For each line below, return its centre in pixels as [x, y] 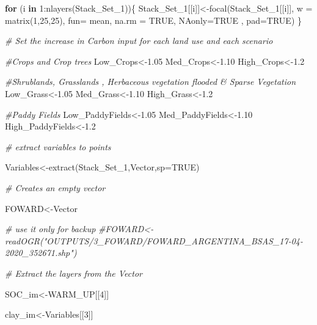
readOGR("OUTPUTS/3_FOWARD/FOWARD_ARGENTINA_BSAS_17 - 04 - [154, 240]
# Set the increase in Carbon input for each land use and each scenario [139, 41]
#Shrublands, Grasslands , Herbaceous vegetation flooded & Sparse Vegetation [151, 82]
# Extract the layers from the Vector [74, 273]
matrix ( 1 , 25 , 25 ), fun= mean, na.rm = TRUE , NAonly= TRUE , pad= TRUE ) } [153, 20]
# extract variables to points [58, 146]
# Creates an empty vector [55, 187]
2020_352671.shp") [41, 253]
